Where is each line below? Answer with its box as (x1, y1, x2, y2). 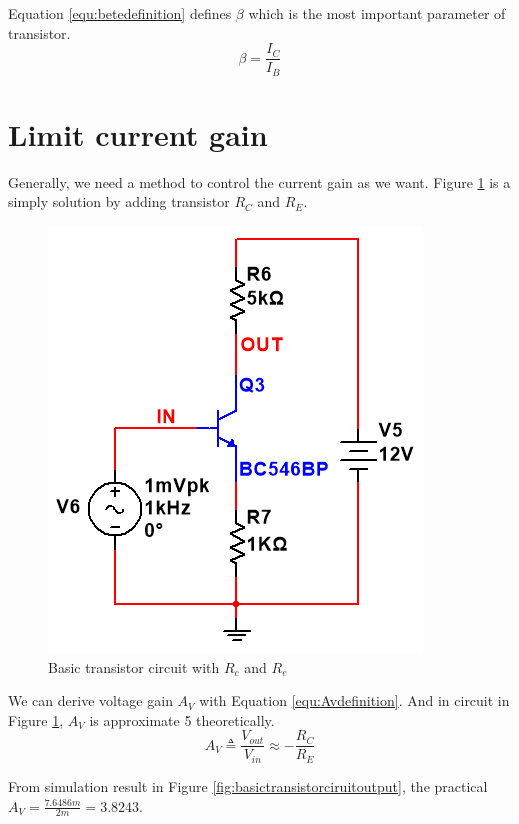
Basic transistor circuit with (48, 656, 220, 677)
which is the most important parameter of (248, 3, 506, 23)
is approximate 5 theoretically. (89, 709, 275, 730)
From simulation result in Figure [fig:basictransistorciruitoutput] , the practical (8, 775, 488, 796)
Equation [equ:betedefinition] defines (8, 3, 232, 23)
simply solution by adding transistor (8, 191, 230, 212)
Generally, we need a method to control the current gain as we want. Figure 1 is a (8, 171, 511, 192)
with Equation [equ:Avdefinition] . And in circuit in (199, 690, 510, 711)
